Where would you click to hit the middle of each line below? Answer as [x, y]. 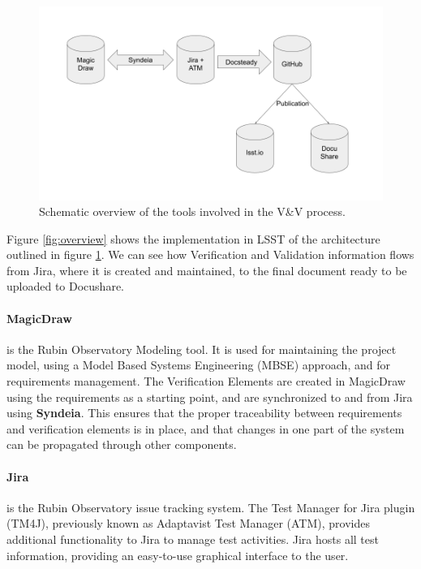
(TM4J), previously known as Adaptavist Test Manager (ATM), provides [188, 523]
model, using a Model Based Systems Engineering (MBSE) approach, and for [198, 365]
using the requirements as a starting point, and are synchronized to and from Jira [210, 397]
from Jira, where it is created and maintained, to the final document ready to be [207, 270]
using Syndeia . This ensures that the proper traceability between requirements [204, 413]
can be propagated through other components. [122, 444]
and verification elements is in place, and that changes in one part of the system [206, 428]
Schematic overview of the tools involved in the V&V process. [192, 211]
